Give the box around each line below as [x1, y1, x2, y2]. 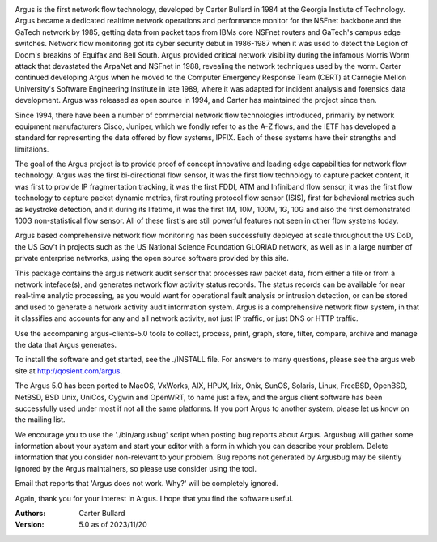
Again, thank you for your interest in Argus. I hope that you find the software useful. [15, 493, 294, 503]
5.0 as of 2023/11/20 [78, 519, 147, 530]
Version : [15, 519, 45, 530]
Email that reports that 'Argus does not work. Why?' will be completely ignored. [15, 479, 278, 489]
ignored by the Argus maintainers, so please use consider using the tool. [15, 463, 257, 473]
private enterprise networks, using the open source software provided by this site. [15, 254, 289, 263]
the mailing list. [15, 415, 66, 425]
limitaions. [15, 144, 49, 154]
